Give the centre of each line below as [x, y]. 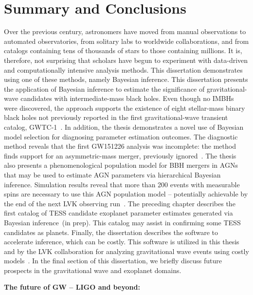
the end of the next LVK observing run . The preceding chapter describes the [120, 203]
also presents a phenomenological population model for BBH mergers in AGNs [121, 165]
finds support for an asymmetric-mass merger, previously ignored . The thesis [120, 155]
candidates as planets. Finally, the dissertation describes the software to [111, 232]
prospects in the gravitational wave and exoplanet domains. [93, 270]
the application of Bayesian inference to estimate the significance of [104, 88]
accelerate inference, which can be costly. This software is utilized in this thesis [122, 242]
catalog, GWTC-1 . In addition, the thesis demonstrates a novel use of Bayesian [124, 127]
